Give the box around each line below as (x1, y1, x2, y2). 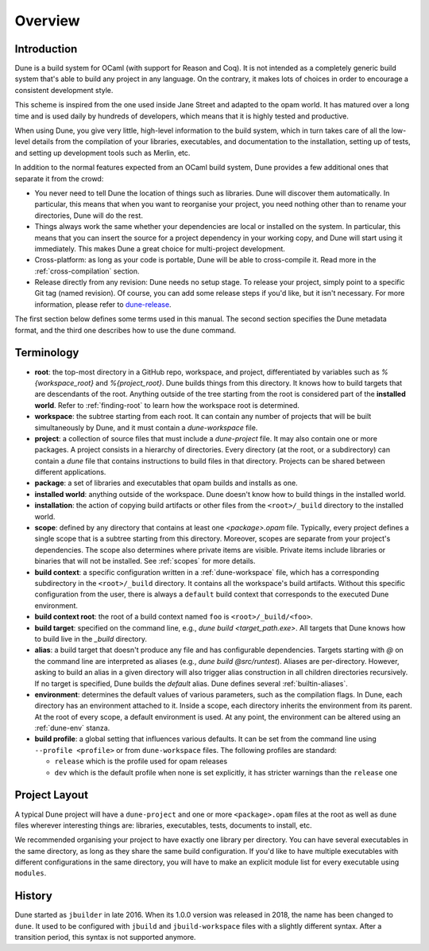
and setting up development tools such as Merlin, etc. (14, 148, 191, 157)
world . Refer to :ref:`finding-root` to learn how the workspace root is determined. (34, 400, 300, 410)
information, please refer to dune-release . (34, 299, 172, 309)
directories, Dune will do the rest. (34, 211, 143, 220)
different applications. (34, 468, 106, 477)
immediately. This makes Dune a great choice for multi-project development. (34, 243, 286, 254)
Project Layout (14, 788, 89, 802)
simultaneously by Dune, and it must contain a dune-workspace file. (34, 422, 258, 433)
